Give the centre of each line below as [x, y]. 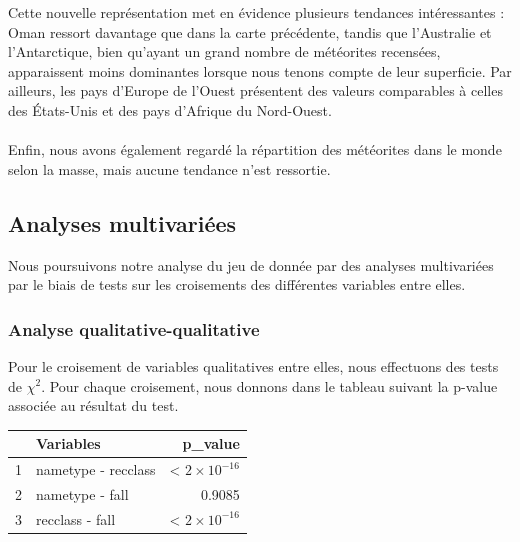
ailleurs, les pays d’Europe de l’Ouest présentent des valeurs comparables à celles [255, 90]
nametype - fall [82, 493]
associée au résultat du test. [93, 405]
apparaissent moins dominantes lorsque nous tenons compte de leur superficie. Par [260, 70]
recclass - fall [76, 518]
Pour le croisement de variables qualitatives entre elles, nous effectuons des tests [253, 365]
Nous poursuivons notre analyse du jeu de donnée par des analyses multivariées [251, 264]
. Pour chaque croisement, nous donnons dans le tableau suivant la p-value [269, 385]
